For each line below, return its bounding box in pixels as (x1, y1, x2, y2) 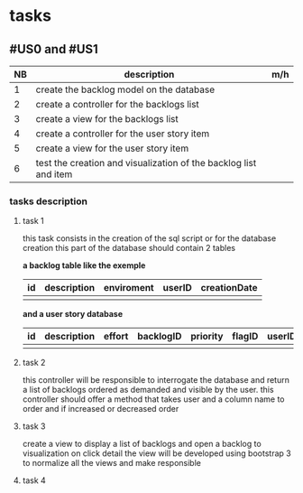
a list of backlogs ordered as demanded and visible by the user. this (22, 385, 274, 395)
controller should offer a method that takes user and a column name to (22, 394, 285, 405)
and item (35, 168, 73, 181)
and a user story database (22, 309, 124, 320)
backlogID (136, 330, 182, 343)
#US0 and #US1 (9, 42, 99, 57)
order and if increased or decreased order (22, 404, 179, 414)
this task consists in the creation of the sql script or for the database (22, 233, 277, 244)
